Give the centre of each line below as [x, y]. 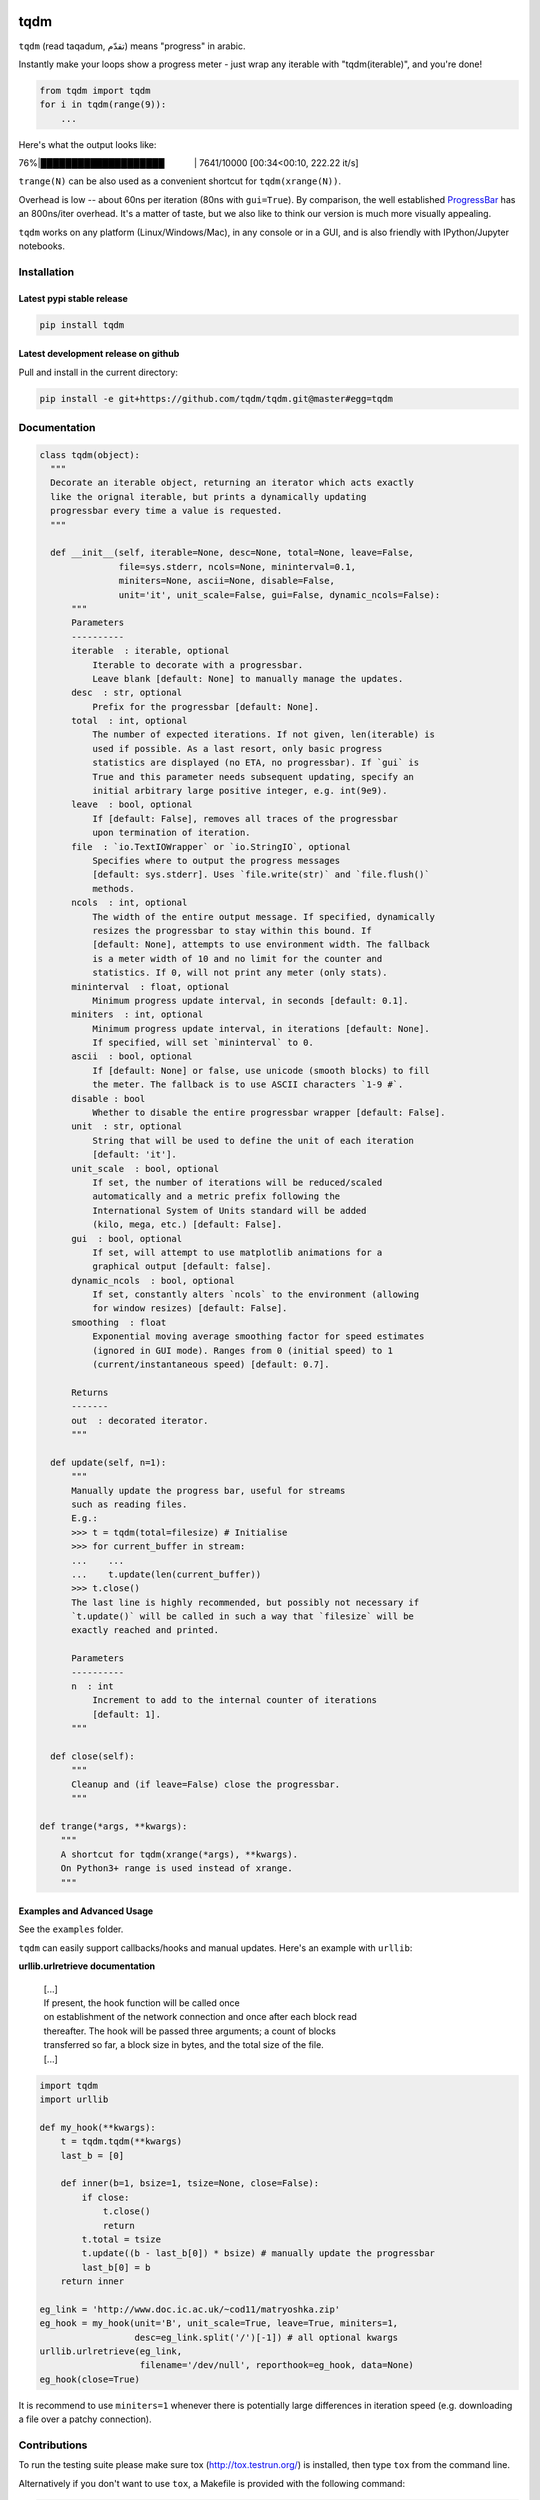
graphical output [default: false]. [181, 1266]
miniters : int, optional [137, 1014]
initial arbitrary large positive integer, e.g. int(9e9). [239, 791]
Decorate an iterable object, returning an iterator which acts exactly [232, 483]
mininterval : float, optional [150, 986]
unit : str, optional [127, 1126]
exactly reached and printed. [145, 1630]
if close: [105, 2197]
